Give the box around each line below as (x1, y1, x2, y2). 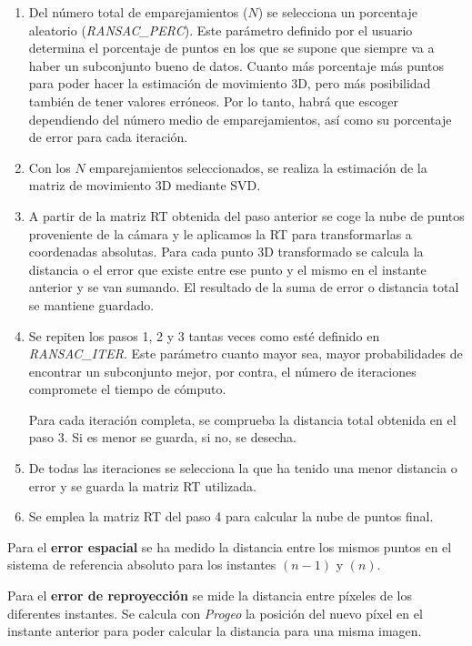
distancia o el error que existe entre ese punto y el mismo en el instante (28, 259, 427, 278)
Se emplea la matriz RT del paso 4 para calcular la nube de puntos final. (28, 507, 434, 526)
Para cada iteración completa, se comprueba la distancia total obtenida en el (28, 409, 457, 429)
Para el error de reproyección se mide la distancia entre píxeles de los (7, 586, 412, 605)
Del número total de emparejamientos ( (28, 3, 248, 21)
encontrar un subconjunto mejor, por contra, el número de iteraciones (28, 361, 417, 380)
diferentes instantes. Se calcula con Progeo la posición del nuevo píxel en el (7, 603, 423, 622)
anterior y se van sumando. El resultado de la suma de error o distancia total (28, 278, 459, 297)
